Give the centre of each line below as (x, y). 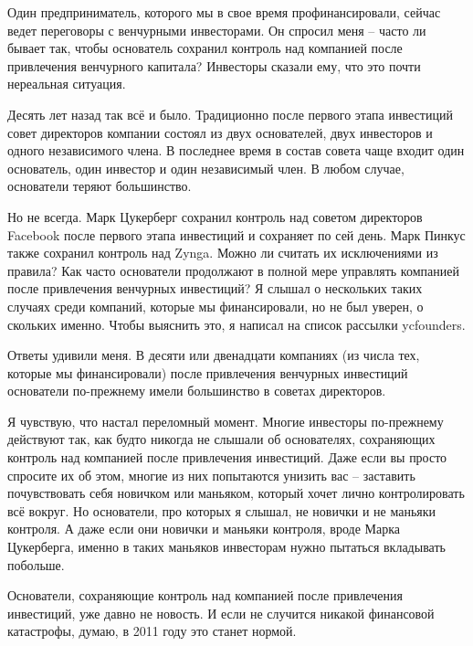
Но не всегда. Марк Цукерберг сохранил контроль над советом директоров (215, 216)
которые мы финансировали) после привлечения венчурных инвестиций (208, 372)
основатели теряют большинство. (100, 186)
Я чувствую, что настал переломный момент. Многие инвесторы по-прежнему (226, 421)
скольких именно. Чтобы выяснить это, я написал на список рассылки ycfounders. (236, 324)
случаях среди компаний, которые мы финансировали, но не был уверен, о (215, 306)
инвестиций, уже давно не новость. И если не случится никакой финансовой (221, 613)
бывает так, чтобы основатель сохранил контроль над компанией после (205, 48)
